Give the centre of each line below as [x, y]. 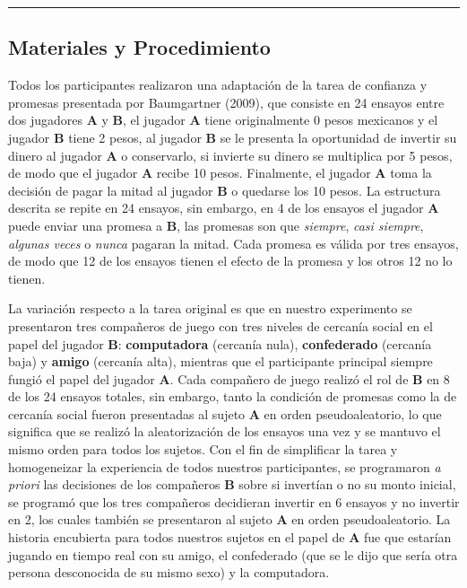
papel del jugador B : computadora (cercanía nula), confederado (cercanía [220, 343]
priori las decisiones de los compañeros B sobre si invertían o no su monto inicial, [232, 484]
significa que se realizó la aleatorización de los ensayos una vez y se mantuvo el [225, 431]
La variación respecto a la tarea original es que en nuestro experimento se [210, 308]
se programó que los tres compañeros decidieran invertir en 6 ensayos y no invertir [234, 501]
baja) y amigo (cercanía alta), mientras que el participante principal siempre [221, 361]
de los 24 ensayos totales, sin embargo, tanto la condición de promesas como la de [233, 396]
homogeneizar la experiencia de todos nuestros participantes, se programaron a [225, 466]
